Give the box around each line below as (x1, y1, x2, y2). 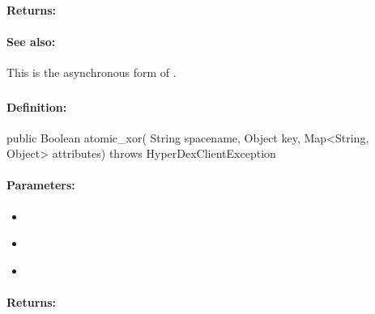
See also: (6, 32, 56, 49)
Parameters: (6, 176, 75, 193)
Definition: (6, 98, 67, 115)
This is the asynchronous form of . (6, 63, 177, 80)
